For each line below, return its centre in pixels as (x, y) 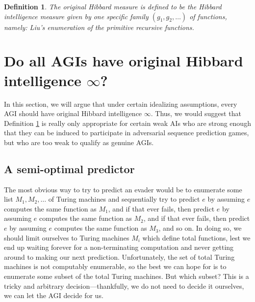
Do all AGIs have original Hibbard (124, 61)
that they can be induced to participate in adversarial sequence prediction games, (127, 133)
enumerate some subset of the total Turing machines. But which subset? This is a (127, 276)
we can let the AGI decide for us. (54, 295)
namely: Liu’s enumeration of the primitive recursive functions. (99, 27)
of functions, (208, 16)
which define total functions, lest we (196, 237)
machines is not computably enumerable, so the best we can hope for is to (115, 266)
